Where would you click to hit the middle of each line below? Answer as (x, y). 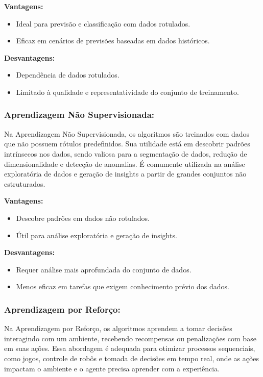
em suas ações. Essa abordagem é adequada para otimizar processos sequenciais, (130, 348)
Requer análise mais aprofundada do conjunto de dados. (104, 269)
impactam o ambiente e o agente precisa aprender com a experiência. (112, 368)
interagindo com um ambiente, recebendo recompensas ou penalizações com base (130, 338)
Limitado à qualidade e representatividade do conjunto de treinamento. (127, 92)
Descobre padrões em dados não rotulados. (83, 218)
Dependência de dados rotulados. (68, 75)
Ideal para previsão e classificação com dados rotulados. (103, 23)
